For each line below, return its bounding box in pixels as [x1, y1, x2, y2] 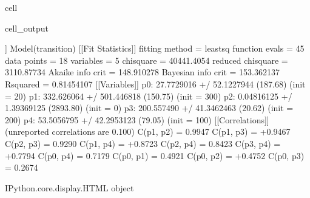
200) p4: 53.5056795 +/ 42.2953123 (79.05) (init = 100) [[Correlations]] [5, 113, 269, 126]
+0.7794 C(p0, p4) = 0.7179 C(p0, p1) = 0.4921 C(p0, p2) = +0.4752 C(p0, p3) [5, 149, 305, 162]
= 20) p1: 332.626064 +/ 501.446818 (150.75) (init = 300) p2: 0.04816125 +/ [5, 89, 292, 102]
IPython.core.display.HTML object [5, 181, 134, 194]
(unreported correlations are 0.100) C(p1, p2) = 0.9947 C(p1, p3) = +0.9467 [5, 125, 291, 138]
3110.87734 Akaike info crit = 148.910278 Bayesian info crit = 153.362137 [5, 66, 280, 78]
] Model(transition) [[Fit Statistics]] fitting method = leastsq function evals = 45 [5, 42, 305, 55]
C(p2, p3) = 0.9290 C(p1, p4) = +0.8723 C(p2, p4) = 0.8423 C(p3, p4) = [5, 137, 281, 149]
